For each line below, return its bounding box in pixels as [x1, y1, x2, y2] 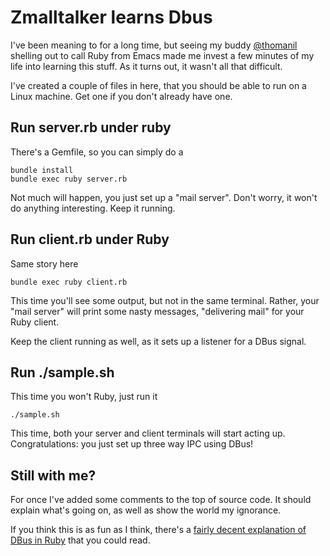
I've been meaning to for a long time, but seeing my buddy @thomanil [10, 39, 298, 51]
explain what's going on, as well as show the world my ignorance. [10, 504, 282, 516]
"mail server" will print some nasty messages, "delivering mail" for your [10, 305, 305, 317]
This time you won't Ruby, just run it [10, 391, 158, 403]
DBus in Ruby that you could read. [10, 534, 151, 546]
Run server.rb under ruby [10, 119, 172, 136]
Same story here [10, 257, 79, 270]
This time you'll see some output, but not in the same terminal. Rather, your [10, 294, 320, 306]
